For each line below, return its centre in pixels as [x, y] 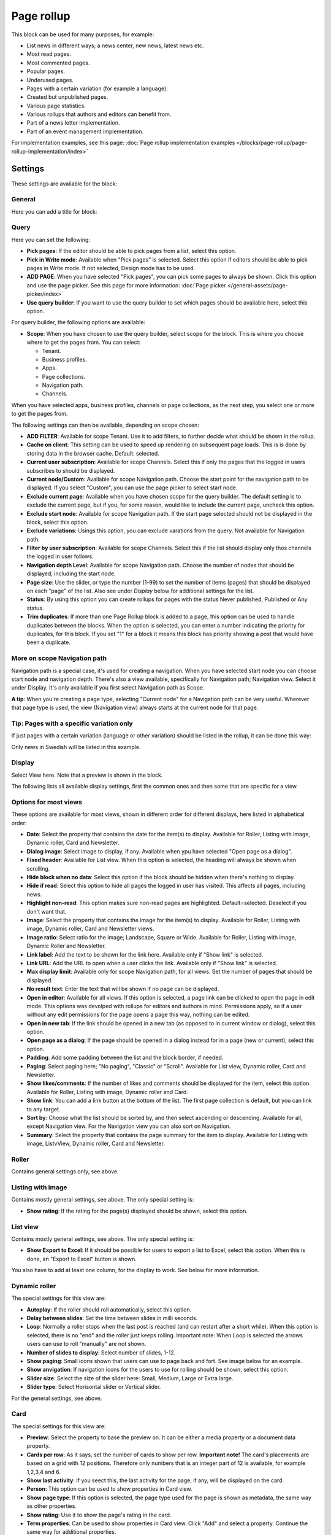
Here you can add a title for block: [54, 211]
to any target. [44, 1109]
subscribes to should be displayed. [71, 470]
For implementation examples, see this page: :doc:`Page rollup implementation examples [123, 143]
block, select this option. [58, 522]
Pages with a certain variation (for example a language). [97, 88]
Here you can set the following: [51, 239]
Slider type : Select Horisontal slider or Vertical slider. [94, 1387]
